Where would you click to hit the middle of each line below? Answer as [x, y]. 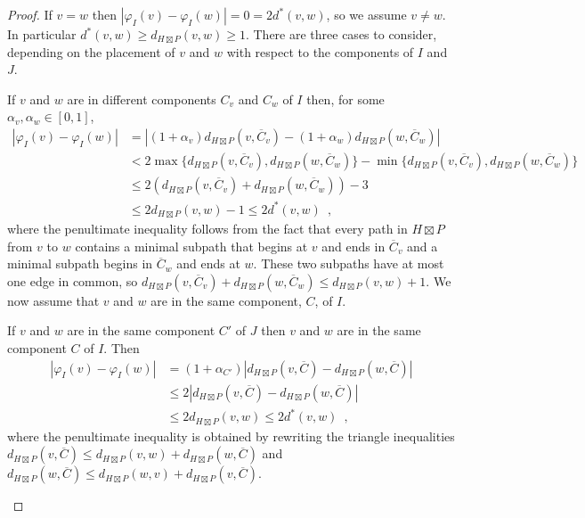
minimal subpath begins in [80, 263]
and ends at [208, 263]
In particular [42, 34]
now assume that [53, 300]
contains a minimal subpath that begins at [191, 246]
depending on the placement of [91, 51]
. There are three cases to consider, [341, 34]
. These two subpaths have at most [349, 263]
